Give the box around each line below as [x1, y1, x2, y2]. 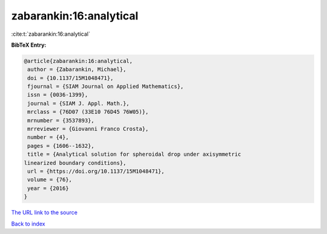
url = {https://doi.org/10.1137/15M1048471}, [27, 168, 165, 175]
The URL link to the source [11, 209, 78, 216]
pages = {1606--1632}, [27, 142, 95, 149]
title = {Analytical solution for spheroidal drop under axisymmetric [27, 151, 242, 158]
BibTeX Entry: [11, 41, 47, 48]
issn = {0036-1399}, [27, 92, 88, 98]
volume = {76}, [27, 176, 73, 183]
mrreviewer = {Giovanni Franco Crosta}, [27, 125, 149, 133]
